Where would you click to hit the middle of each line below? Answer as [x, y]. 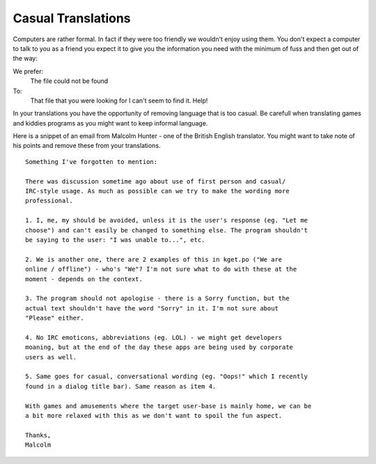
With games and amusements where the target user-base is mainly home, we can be [169, 406]
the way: [25, 59]
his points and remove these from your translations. [87, 146]
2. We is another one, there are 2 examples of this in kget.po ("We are [154, 259]
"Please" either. [55, 318]
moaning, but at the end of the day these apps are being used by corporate [159, 347]
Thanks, [38, 435]
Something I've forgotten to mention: [92, 162]
